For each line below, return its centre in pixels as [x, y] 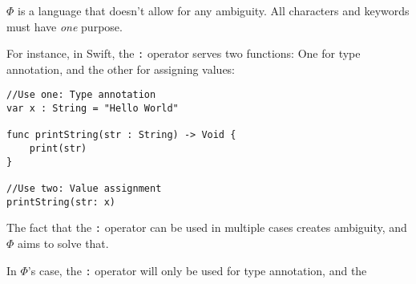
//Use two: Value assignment [84, 189]
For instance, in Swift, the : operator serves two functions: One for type [184, 53]
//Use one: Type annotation [81, 95]
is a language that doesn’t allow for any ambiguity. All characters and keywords [214, 10]
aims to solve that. [63, 243]
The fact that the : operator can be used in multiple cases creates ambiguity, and [207, 227]
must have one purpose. [65, 26]
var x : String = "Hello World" [93, 109]
